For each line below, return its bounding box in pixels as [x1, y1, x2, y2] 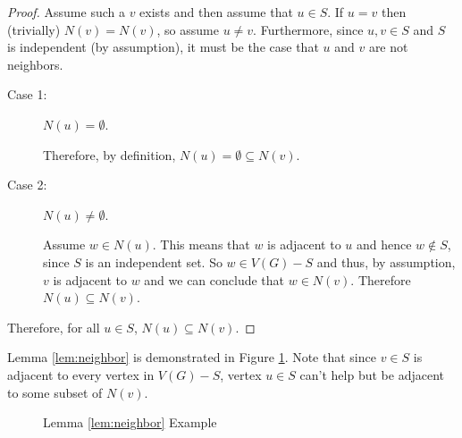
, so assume [156, 20, 219, 38]
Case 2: [7, 175, 47, 194]
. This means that [152, 235, 250, 254]
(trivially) [7, 20, 61, 38]
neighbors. [7, 55, 63, 73]
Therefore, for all [7, 317, 100, 336]
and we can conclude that [144, 270, 285, 289]
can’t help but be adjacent [299, 365, 444, 383]
